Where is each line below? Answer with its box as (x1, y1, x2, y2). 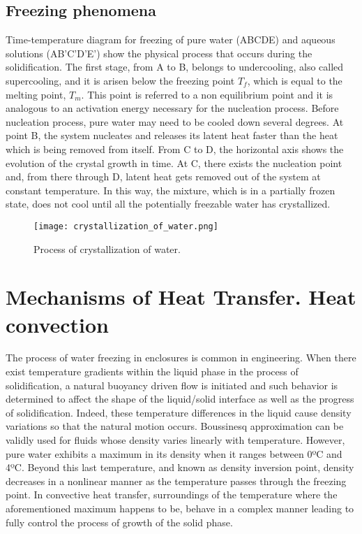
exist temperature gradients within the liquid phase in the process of (6, 364, 299, 379)
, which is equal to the (247, 73, 342, 87)
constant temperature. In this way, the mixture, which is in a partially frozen (6, 182, 335, 197)
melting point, (6, 87, 66, 101)
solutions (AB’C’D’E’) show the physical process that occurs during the (6, 45, 312, 60)
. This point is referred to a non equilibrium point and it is (81, 87, 333, 101)
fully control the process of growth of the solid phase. (6, 514, 233, 529)
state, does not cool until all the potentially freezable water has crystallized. (6, 196, 331, 211)
